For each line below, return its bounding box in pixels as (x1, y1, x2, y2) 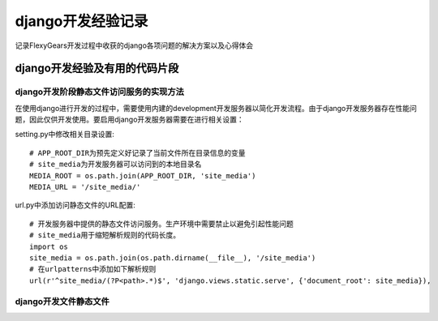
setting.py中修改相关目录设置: (15, 130, 115, 139)
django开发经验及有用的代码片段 (15, 62, 179, 75)
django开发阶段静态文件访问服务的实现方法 (15, 86, 184, 97)
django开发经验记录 (15, 12, 148, 30)
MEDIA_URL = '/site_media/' (29, 182, 141, 192)
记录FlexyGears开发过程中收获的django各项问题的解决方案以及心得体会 (15, 41, 254, 50)
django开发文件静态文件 (15, 296, 109, 307)
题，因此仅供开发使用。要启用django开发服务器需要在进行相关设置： (15, 114, 245, 125)
